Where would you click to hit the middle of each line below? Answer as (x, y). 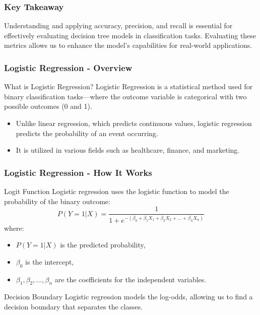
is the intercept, (50, 261)
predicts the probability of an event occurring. (87, 133)
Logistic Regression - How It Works (78, 172)
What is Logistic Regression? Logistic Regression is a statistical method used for (128, 86)
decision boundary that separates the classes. (74, 306)
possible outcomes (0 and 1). (48, 106)
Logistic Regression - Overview (68, 67)
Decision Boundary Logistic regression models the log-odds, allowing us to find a (128, 297)
